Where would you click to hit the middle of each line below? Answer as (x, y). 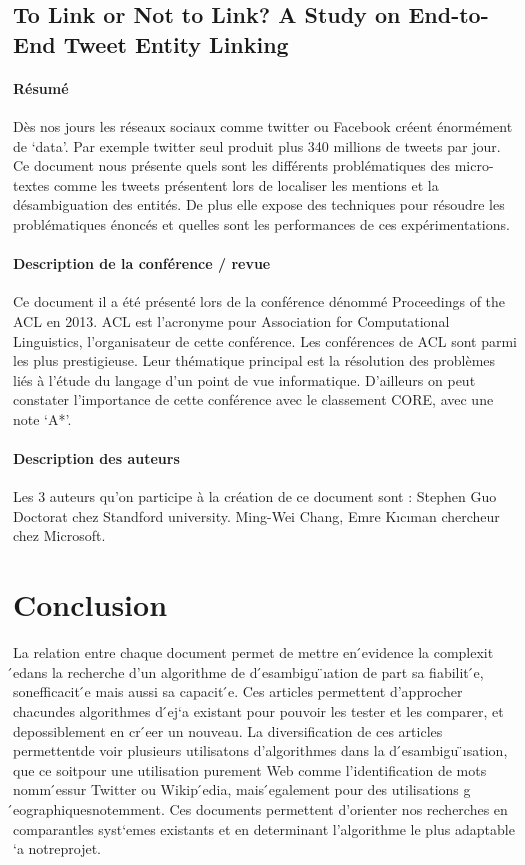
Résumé (41, 87)
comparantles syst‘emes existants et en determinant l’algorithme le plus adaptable (264, 828)
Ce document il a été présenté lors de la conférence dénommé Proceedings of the (259, 301)
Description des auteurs (96, 458)
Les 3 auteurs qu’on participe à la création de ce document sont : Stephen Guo (255, 496)
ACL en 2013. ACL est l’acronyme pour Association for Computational (231, 320)
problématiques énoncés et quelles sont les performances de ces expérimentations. (261, 223)
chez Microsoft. (59, 535)
